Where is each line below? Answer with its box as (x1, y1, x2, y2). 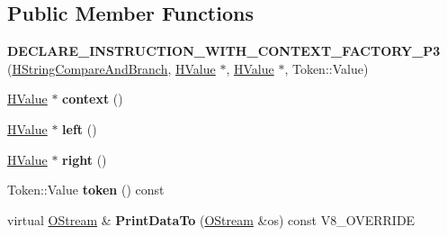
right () (62, 150, 107, 168)
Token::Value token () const (7, 180, 165, 199)
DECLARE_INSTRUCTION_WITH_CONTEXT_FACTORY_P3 (7, 41, 441, 60)
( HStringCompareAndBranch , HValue (7, 59, 216, 77)
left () (62, 119, 97, 138)
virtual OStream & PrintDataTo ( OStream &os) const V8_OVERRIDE (7, 210, 416, 229)
